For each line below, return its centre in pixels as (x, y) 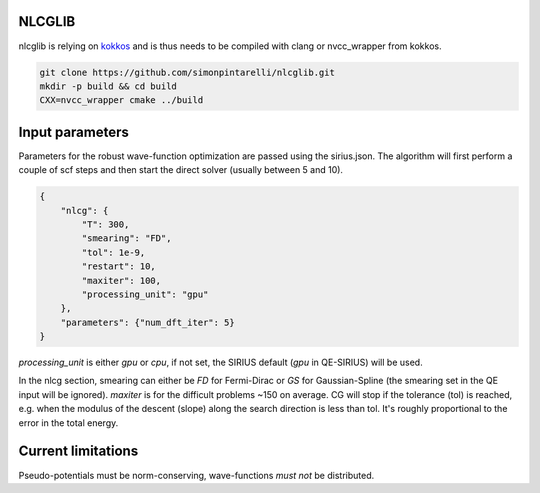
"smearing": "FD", (126, 238)
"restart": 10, (119, 266)
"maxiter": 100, (121, 280)
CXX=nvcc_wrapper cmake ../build (121, 100)
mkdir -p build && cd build (108, 86)
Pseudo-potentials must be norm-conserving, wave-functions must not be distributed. (196, 475)
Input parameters (74, 131)
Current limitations (78, 451)
